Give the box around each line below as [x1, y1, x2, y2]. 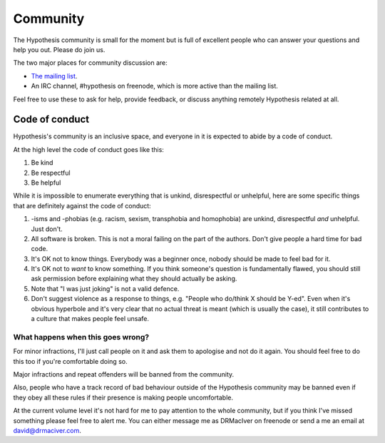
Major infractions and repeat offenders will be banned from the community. [13, 370, 235, 378]
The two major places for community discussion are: [13, 58, 168, 67]
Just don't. [31, 225, 63, 233]
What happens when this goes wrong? [13, 332, 150, 342]
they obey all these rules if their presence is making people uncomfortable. [13, 393, 233, 402]
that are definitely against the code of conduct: [13, 201, 151, 210]
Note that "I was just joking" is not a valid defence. [31, 284, 180, 292]
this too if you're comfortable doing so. [13, 357, 128, 365]
